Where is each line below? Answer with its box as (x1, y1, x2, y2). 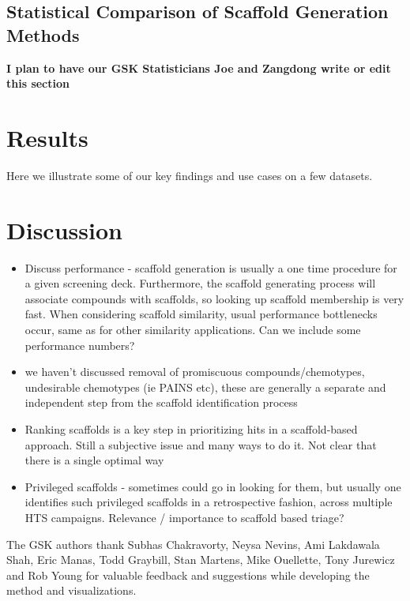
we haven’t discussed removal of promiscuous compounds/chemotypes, (24, 363, 365, 380)
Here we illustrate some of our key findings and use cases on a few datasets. (6, 167, 373, 183)
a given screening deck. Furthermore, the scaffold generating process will (24, 275, 376, 291)
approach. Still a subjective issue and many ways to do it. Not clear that (24, 436, 377, 453)
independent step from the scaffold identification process (24, 394, 298, 411)
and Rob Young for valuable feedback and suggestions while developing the (6, 566, 370, 583)
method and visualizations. (6, 582, 137, 599)
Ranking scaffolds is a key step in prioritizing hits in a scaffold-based (24, 420, 358, 437)
